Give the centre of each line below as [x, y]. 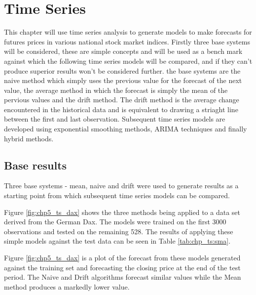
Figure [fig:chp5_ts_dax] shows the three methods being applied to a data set [122, 212]
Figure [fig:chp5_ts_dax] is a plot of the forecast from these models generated [122, 258]
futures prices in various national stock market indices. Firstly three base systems [127, 41]
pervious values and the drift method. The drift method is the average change [122, 100]
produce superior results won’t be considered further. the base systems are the [122, 70]
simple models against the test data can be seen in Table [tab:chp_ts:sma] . [117, 241]
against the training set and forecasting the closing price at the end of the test [122, 267]
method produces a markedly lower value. [67, 286]
